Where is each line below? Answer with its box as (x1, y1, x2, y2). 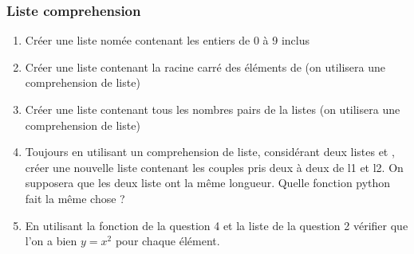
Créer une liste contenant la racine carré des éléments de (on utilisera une (25, 58, 386, 75)
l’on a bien (25, 233, 77, 249)
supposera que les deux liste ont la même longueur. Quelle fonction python (25, 174, 391, 191)
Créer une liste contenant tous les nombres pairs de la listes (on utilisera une (25, 101, 400, 117)
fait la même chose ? (25, 190, 125, 206)
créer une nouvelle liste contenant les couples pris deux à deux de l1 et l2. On (25, 158, 404, 175)
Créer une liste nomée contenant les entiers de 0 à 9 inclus (25, 32, 310, 49)
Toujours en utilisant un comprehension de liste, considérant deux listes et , (25, 143, 395, 160)
